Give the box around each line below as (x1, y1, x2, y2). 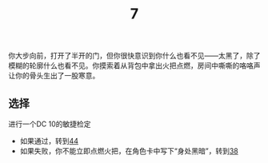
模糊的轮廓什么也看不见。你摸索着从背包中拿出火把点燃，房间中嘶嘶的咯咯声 (8, 61, 261, 70)
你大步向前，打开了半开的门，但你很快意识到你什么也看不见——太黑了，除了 (8, 51, 261, 61)
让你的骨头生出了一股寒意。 (8, 71, 100, 81)
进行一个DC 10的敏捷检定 (8, 119, 91, 129)
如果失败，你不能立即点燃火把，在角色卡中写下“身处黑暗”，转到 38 (19, 146, 238, 156)
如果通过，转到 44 (19, 137, 78, 145)
